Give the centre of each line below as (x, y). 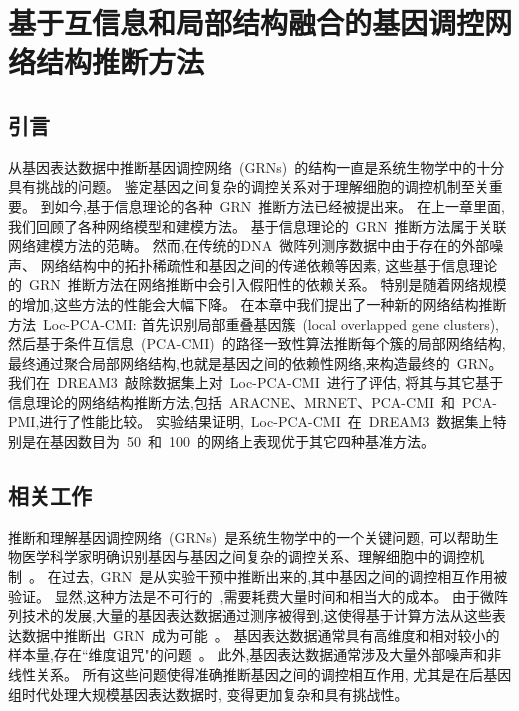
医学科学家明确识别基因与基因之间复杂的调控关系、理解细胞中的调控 (245, 556)
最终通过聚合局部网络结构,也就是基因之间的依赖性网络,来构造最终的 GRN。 (255, 362)
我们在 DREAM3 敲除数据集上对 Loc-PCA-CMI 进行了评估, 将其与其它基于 (256, 382)
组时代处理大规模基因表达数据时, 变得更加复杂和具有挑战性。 (208, 693)
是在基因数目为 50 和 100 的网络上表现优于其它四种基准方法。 (228, 441)
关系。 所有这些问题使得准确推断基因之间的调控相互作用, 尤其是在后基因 (273, 674)
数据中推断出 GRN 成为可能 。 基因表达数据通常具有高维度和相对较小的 (260, 634)
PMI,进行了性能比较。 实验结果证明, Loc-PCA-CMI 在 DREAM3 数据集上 (250, 421)
